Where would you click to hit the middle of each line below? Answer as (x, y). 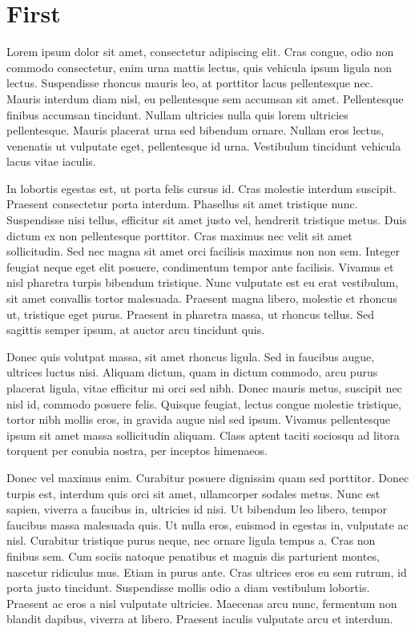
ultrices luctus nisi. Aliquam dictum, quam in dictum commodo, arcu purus (192, 372)
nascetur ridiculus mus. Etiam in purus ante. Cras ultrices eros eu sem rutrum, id (207, 572)
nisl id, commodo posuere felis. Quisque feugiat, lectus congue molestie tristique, (204, 403)
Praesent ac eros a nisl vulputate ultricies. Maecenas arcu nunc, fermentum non (202, 603)
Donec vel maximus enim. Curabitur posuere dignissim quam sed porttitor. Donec (208, 477)
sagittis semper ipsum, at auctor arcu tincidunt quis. (136, 330)
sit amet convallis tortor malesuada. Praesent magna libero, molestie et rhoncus (202, 298)
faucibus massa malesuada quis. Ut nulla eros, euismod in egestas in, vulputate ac (207, 524)
